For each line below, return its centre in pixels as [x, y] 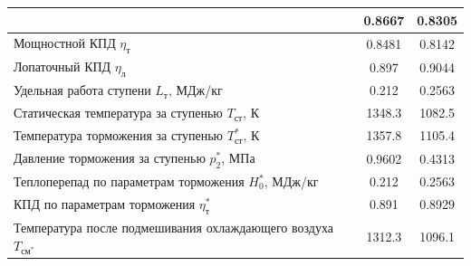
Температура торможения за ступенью [119, 135]
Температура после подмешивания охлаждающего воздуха [173, 227]
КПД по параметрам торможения [105, 203]
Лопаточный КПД [62, 66]
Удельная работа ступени [82, 90]
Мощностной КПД [65, 43]
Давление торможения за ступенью [110, 157]
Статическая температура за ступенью [118, 113]
